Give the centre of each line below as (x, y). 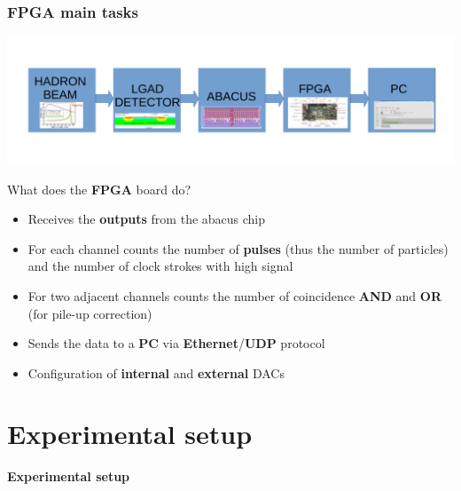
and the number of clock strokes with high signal (160, 266)
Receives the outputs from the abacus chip (147, 219)
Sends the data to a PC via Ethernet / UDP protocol (176, 343)
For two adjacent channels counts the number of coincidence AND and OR (234, 295)
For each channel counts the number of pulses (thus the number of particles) (238, 248)
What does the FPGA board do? (99, 189)
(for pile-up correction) (90, 313)
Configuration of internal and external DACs (156, 372)
